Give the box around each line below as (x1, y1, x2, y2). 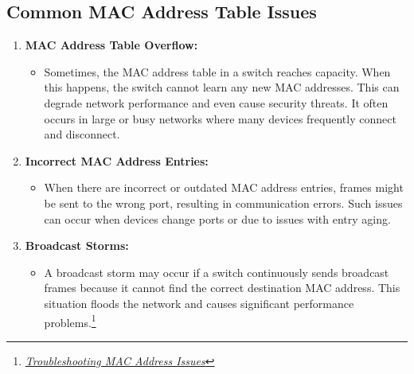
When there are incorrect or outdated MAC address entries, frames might (44, 179, 404, 196)
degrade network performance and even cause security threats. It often (44, 94, 389, 111)
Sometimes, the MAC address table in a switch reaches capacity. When (44, 63, 391, 80)
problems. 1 (44, 311, 96, 330)
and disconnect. (44, 126, 120, 142)
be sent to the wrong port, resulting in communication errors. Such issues (44, 194, 403, 211)
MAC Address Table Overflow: (25, 37, 198, 53)
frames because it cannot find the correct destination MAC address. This (44, 279, 400, 296)
